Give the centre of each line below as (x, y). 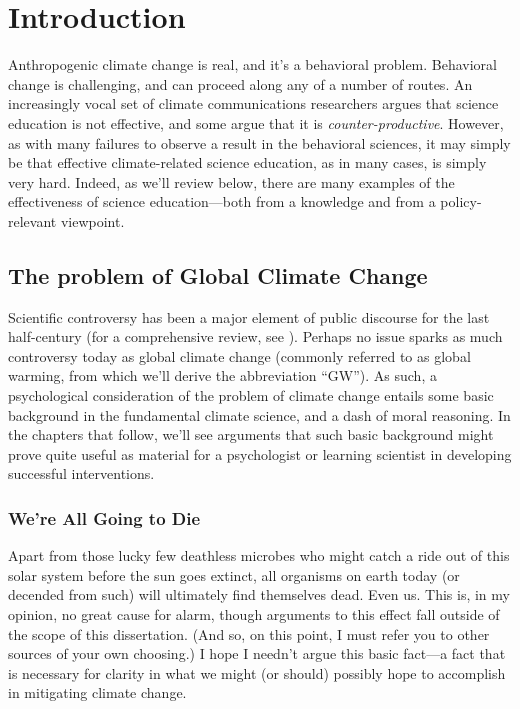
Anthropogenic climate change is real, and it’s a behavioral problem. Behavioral (253, 64)
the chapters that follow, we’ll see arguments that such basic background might (251, 434)
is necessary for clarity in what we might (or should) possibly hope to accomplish (257, 672)
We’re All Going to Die (104, 517)
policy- (461, 201)
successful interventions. (81, 473)
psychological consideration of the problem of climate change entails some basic (251, 395)
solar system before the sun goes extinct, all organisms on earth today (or (234, 574)
